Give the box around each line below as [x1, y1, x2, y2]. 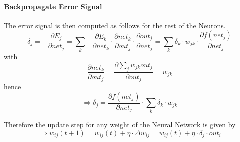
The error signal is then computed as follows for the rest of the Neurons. [4, 20, 226, 30]
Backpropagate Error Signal [4, 1, 102, 11]
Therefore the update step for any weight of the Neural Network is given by [4, 119, 236, 130]
